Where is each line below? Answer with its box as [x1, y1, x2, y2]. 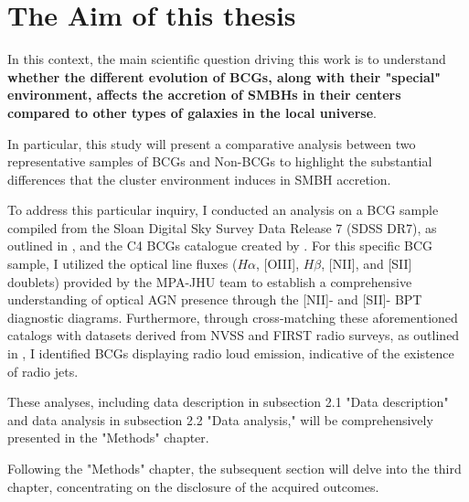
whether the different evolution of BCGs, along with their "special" [7, 67, 441, 86]
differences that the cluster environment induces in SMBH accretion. [7, 169, 391, 188]
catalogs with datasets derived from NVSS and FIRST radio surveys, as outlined [7, 326, 460, 345]
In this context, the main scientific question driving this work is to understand [7, 49, 446, 69]
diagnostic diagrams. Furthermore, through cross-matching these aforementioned [7, 307, 458, 326]
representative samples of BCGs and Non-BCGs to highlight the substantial [7, 152, 432, 171]
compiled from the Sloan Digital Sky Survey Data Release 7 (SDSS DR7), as [7, 218, 437, 237]
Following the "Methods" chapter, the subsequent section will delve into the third [7, 459, 462, 477]
